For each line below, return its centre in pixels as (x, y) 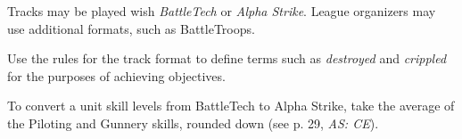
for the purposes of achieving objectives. (116, 75)
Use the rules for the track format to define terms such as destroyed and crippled (227, 58)
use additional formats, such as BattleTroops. (131, 28)
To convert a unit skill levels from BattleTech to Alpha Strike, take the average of (231, 106)
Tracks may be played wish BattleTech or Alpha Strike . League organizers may (222, 11)
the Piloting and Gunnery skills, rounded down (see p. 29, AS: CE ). (193, 123)
